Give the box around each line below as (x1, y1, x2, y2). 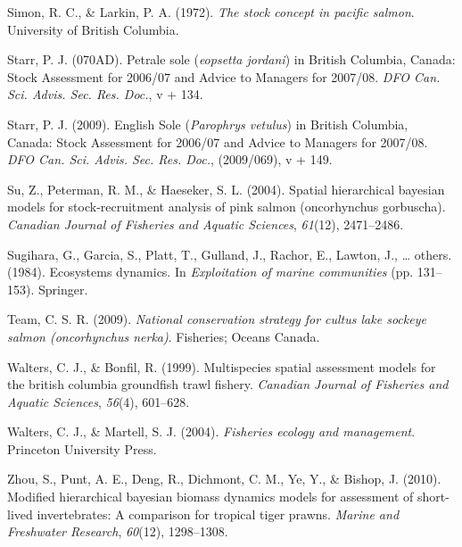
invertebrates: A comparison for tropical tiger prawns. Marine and (37, 504, 400, 523)
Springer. (37, 279, 88, 298)
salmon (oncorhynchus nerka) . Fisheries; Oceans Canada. (7, 327, 320, 345)
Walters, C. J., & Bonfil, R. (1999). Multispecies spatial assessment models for (7, 357, 436, 376)
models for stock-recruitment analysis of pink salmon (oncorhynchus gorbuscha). (7, 197, 446, 216)
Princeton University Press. (7, 439, 157, 458)
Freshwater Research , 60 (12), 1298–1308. (7, 522, 228, 541)
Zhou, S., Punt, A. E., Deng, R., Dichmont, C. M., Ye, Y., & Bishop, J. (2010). (7, 469, 441, 488)
